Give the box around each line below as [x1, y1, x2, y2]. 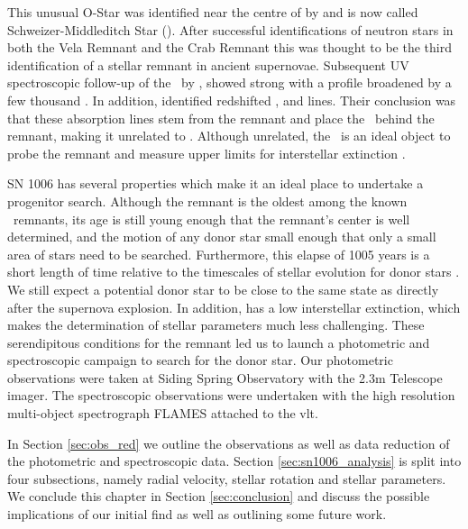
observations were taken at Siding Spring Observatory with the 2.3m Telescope [7, 368, 443, 387]
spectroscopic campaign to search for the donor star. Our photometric [7, 351, 393, 369]
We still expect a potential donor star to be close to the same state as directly [7, 279, 439, 298]
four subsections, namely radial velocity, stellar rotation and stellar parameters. [7, 469, 446, 488]
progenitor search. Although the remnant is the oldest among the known [7, 191, 408, 210]
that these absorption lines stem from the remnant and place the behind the [7, 108, 435, 127]
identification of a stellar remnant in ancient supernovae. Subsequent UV [7, 55, 409, 74]
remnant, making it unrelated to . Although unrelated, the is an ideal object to [7, 126, 451, 145]
